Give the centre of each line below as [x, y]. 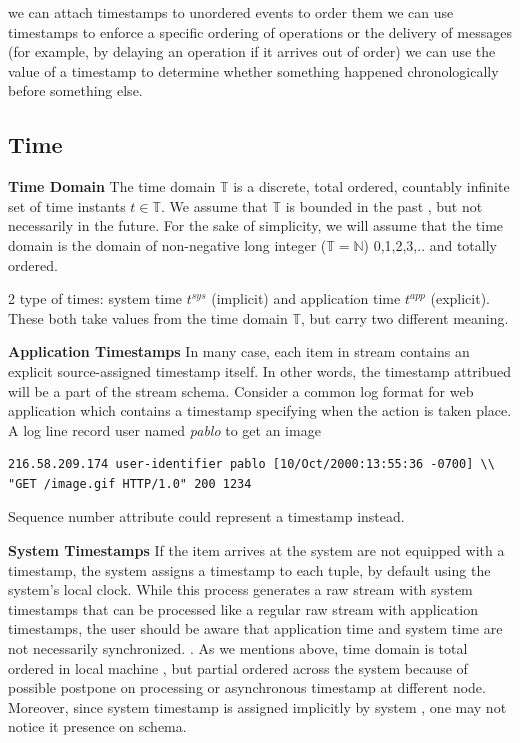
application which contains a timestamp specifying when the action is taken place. [260, 410]
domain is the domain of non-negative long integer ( [167, 244]
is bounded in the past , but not [384, 205]
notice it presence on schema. [97, 726]
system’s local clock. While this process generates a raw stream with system [240, 589]
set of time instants [67, 205]
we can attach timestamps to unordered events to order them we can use [231, 12]
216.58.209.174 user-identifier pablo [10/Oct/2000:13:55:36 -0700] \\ [251, 464]
